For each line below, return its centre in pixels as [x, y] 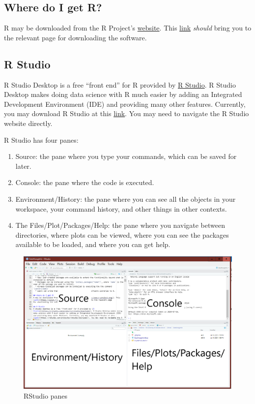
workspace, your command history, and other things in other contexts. [121, 208]
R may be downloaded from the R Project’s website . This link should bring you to [128, 28]
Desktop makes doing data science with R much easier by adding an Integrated [123, 94]
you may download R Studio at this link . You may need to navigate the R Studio [127, 113]
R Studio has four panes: [41, 140]
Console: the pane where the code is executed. [85, 182]
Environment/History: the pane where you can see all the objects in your [126, 199]
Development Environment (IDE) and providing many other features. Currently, [125, 104]
